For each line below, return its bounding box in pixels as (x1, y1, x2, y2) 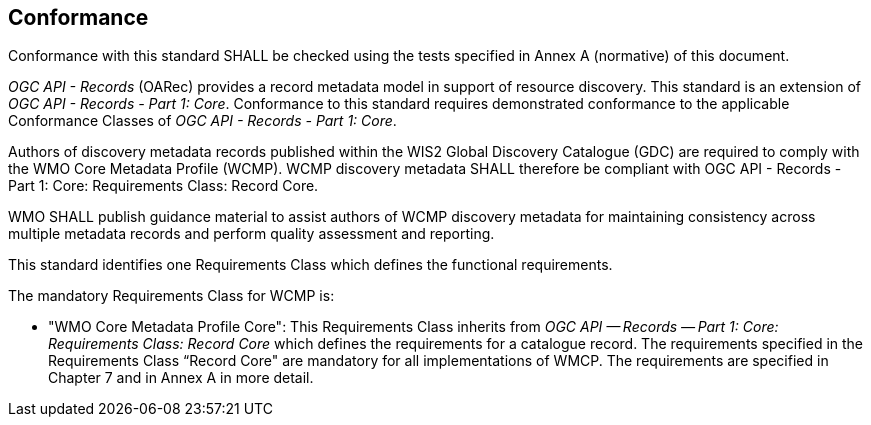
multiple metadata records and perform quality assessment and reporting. (8, 225, 495, 243)
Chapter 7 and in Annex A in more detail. (48, 369, 314, 387)
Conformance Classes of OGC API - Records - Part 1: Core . (8, 112, 397, 130)
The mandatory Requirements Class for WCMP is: (8, 287, 335, 305)
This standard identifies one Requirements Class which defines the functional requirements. (8, 256, 613, 274)
